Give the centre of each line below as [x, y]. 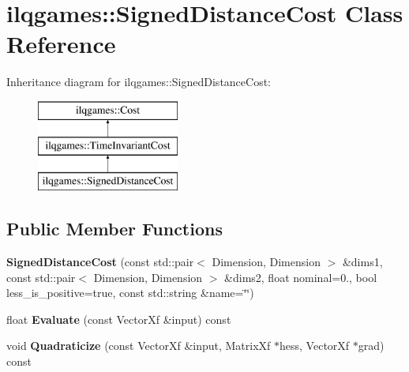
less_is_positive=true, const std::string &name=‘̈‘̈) [130, 293]
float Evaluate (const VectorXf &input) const [119, 319]
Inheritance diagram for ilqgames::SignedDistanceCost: [139, 82]
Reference [61, 44]
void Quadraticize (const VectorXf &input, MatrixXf [139, 346]
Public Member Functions [114, 229]
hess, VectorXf [315, 346]
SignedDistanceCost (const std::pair [100, 262]
